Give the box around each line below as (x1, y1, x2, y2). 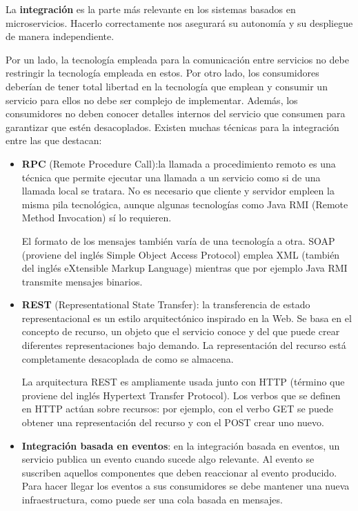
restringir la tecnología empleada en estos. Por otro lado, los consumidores (6, 66, 319, 80)
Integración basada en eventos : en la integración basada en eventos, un (21, 438, 340, 452)
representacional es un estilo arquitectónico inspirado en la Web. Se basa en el (21, 310, 352, 325)
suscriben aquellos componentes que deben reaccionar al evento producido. (21, 465, 337, 479)
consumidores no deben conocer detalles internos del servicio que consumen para (6, 106, 346, 121)
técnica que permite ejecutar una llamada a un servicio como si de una (21, 170, 321, 184)
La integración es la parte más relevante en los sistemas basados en (6, 2, 296, 16)
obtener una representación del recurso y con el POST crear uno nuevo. (21, 415, 324, 430)
